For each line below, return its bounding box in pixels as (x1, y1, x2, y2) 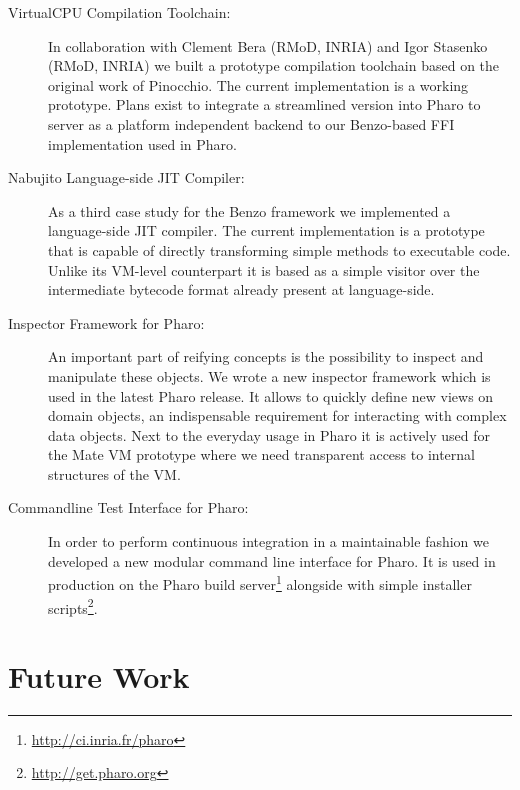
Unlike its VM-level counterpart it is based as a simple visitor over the (48, 259, 480, 280)
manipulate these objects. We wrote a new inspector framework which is (48, 365, 491, 386)
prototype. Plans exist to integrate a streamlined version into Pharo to (48, 94, 481, 115)
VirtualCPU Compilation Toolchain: (8, 2, 231, 22)
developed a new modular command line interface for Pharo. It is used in (48, 550, 496, 571)
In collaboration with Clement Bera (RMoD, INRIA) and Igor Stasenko (48, 35, 488, 56)
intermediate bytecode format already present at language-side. (48, 279, 435, 300)
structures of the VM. (48, 463, 181, 484)
